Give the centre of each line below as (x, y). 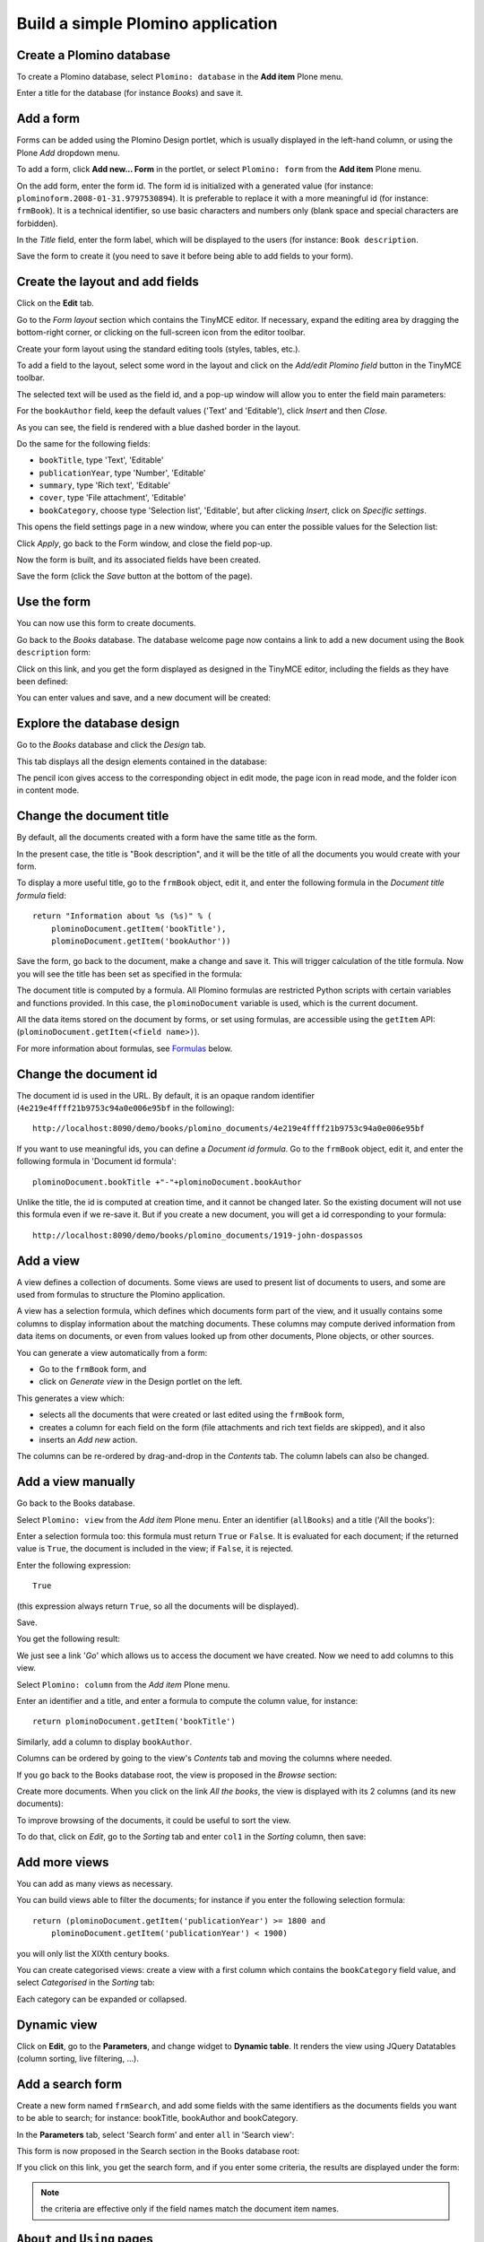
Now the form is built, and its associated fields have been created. (139, 560)
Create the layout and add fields (108, 282)
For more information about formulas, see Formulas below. (125, 1048)
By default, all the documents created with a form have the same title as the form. (167, 838)
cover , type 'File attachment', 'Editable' (112, 498)
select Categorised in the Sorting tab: (86, 1983)
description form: (54, 652)
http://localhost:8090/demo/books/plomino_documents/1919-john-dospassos (198, 1235)
